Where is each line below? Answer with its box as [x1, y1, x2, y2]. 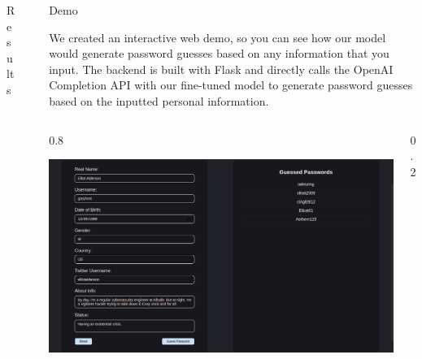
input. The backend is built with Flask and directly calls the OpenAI [49, 60, 394, 77]
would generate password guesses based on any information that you [49, 45, 389, 62]
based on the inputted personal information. [49, 92, 269, 109]
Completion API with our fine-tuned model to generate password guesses [49, 76, 413, 93]
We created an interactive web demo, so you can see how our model [49, 28, 386, 45]
